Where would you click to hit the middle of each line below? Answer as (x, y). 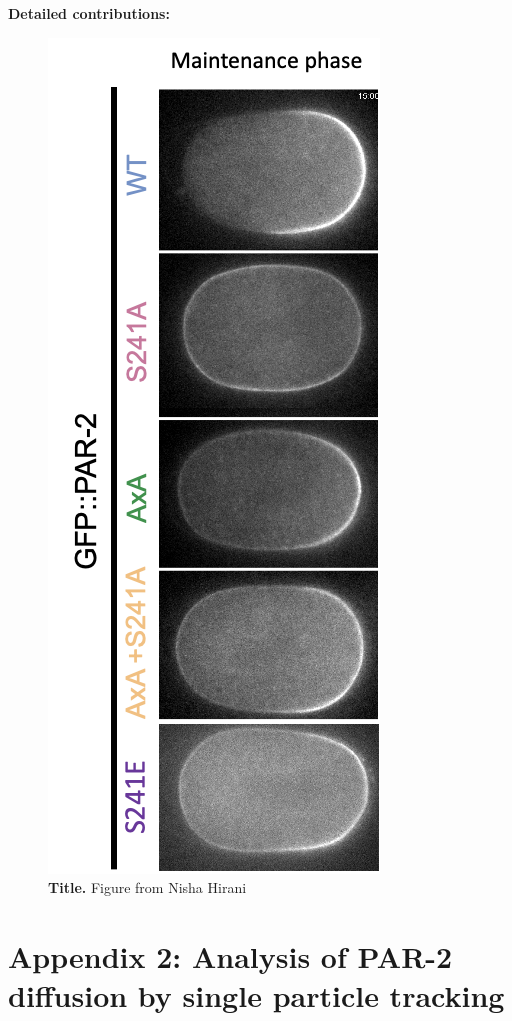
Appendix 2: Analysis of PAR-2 (230, 955)
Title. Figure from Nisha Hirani (147, 887)
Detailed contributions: (89, 13)
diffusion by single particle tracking (256, 995)
